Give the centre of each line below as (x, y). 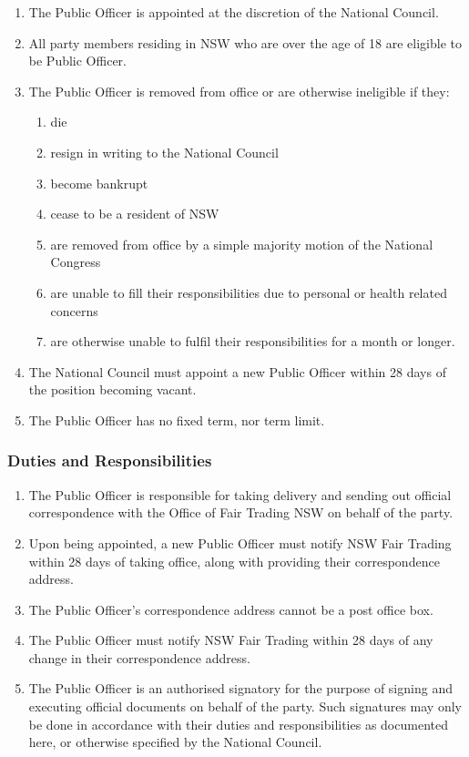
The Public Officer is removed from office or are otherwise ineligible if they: (239, 91)
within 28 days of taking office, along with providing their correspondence (234, 561)
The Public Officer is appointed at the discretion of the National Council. (234, 12)
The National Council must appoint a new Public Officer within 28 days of (237, 371)
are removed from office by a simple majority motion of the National (242, 244)
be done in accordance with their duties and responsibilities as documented (238, 724)
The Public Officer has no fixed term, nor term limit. (177, 419)
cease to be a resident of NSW (135, 214)
